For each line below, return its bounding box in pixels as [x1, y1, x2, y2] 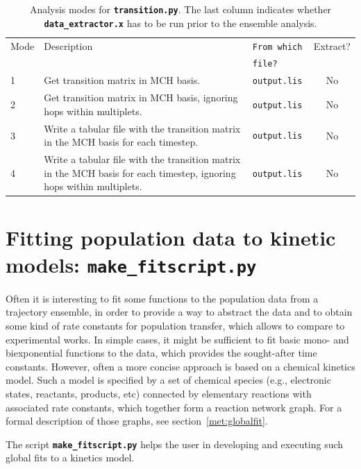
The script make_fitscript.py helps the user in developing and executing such [6, 436, 344, 451]
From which [252, 42, 303, 52]
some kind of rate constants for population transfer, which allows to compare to [6, 318, 345, 333]
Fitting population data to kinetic [6, 223, 336, 251]
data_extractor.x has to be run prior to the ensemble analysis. [44, 15, 317, 30]
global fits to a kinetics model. [6, 450, 135, 465]
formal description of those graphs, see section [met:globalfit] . [6, 413, 268, 428]
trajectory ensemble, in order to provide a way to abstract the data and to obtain [6, 305, 353, 319]
